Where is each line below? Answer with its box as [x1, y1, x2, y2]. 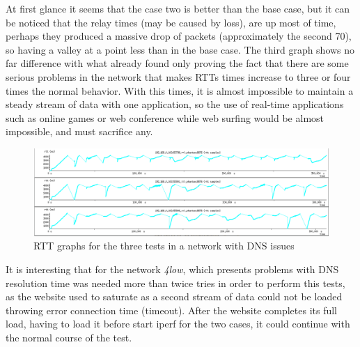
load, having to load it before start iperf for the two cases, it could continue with [6, 316, 350, 331]
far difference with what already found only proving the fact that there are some [6, 56, 349, 70]
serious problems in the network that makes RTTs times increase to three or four [6, 69, 351, 84]
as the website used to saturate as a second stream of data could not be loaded [6, 289, 343, 304]
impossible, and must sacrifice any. [6, 124, 153, 139]
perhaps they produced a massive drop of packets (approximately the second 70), [6, 29, 352, 43]
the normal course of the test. [6, 330, 132, 344]
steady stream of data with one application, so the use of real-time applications [6, 97, 344, 111]
